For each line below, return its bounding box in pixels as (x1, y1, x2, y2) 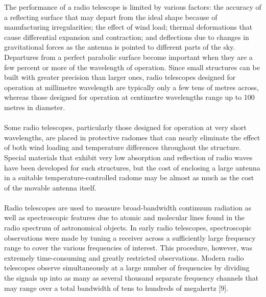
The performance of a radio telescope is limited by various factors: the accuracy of (4, 2, 261, 12)
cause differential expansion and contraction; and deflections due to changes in (4, 31, 249, 42)
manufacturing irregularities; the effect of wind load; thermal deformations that (4, 22, 253, 32)
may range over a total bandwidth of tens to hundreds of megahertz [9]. (4, 282, 228, 293)
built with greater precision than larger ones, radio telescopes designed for (4, 72, 236, 82)
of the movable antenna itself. (4, 182, 96, 193)
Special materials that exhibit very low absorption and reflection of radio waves (4, 152, 253, 162)
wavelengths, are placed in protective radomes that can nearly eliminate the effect (4, 132, 260, 142)
